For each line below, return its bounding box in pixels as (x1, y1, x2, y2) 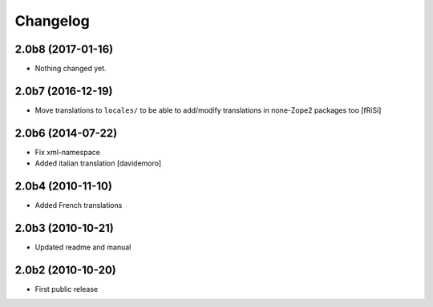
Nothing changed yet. (34, 64, 107, 74)
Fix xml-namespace (34, 147, 100, 157)
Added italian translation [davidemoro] (34, 158, 162, 168)
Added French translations (34, 201, 123, 210)
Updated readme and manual (34, 242, 132, 252)
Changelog (14, 12, 90, 30)
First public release (34, 284, 99, 293)
